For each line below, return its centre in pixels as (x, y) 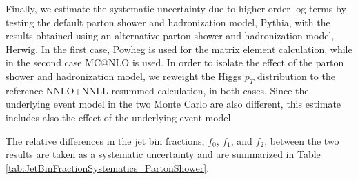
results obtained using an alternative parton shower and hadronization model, (170, 36)
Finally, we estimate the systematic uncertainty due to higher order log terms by (176, 8)
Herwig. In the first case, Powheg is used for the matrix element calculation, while (179, 49)
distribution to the (296, 76)
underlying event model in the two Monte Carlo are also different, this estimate (173, 104)
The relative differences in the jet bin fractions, (105, 140)
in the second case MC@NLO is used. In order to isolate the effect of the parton (175, 62)
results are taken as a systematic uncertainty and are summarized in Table (163, 154)
